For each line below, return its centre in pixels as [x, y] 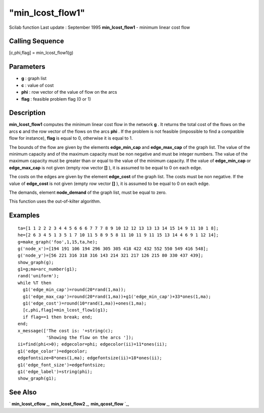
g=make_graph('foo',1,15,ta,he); [58, 242]
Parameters [27, 67]
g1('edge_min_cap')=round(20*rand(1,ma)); [75, 290]
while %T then [34, 283]
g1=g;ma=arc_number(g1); [47, 269]
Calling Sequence [37, 41]
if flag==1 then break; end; [58, 317]
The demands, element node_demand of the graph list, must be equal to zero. [88, 192]
